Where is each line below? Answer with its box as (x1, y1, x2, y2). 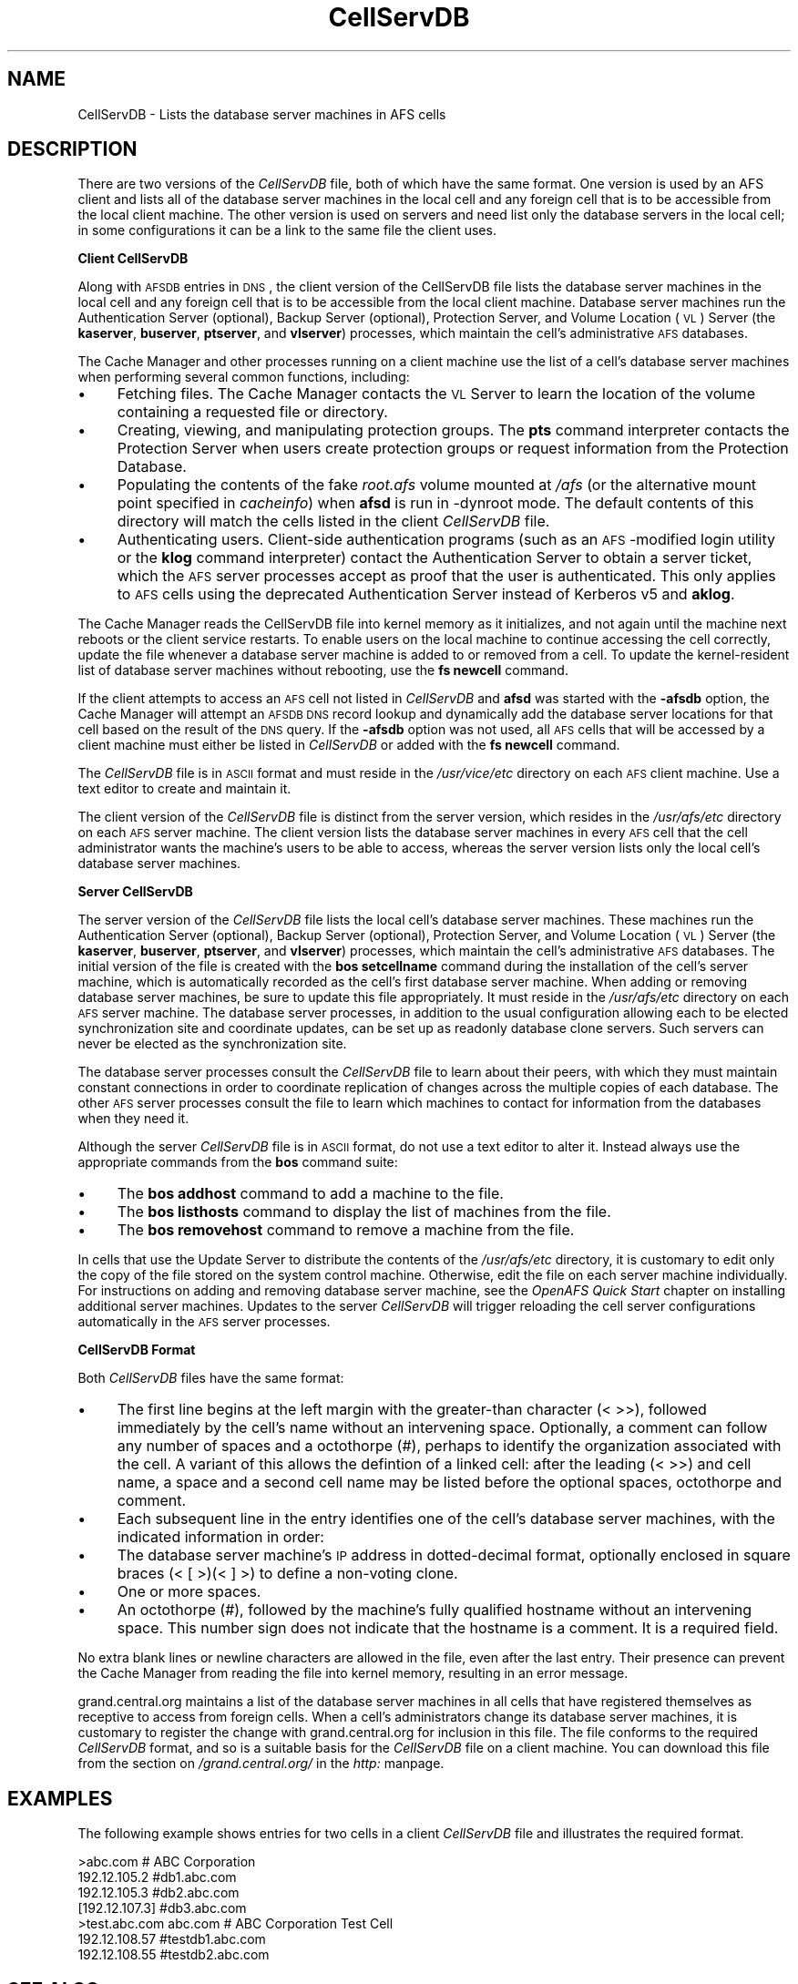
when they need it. (77, 1110, 189, 1127)
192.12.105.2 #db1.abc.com (77, 1869, 237, 1886)
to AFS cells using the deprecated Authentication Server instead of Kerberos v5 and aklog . (117, 585, 735, 604)
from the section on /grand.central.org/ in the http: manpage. (77, 1755, 445, 1772)
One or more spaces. (117, 1582, 261, 1601)
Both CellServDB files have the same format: (77, 1370, 344, 1386)
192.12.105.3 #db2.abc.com (77, 1885, 240, 1901)
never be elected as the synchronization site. (77, 1036, 347, 1052)
